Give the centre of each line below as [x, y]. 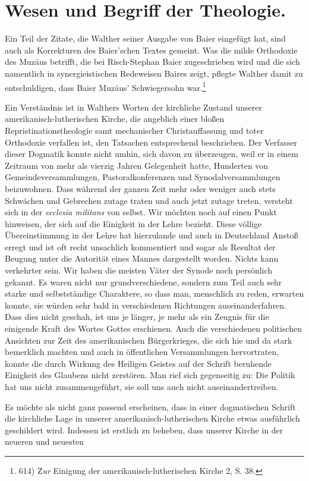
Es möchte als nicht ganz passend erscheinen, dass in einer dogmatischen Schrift [150, 406]
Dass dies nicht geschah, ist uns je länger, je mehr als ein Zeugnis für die [137, 317]
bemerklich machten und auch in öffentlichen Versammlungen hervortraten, [142, 352]
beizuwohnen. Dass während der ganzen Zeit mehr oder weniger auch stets [140, 188]
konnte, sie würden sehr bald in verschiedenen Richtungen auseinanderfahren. [146, 305]
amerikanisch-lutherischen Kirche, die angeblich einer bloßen [115, 119]
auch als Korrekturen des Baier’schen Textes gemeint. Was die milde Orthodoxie [151, 50]
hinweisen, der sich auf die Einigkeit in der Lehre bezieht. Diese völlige [133, 223]
